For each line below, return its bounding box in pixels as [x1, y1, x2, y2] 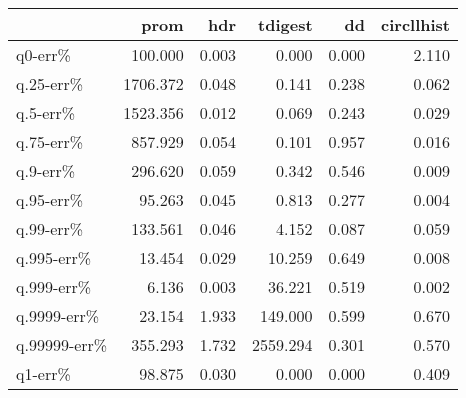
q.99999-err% [16, 333, 108, 356]
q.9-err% [16, 159, 76, 182]
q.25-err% [16, 72, 84, 95]
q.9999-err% [16, 304, 100, 327]
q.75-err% [16, 130, 84, 153]
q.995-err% [16, 246, 92, 269]
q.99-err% [16, 217, 84, 240]
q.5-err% [16, 101, 76, 124]
